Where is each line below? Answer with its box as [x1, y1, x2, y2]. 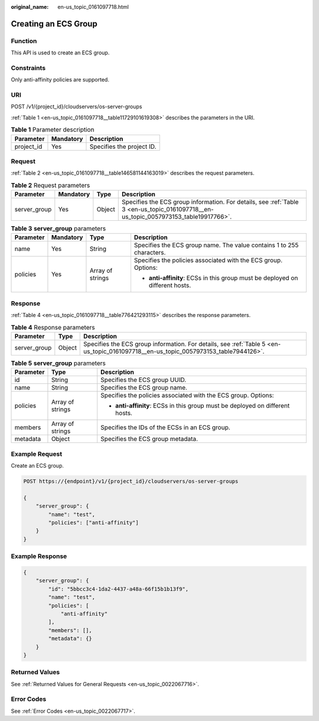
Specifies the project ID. [89, 142, 157, 151]
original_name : [11, 4, 49, 10]
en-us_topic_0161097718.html [57, 4, 129, 10]
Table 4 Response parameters [11, 323, 95, 331]
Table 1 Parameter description [11, 126, 95, 134]
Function [11, 37, 37, 45]
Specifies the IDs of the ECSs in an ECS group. [100, 423, 230, 432]
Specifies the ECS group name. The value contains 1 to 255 [134, 241, 299, 249]
